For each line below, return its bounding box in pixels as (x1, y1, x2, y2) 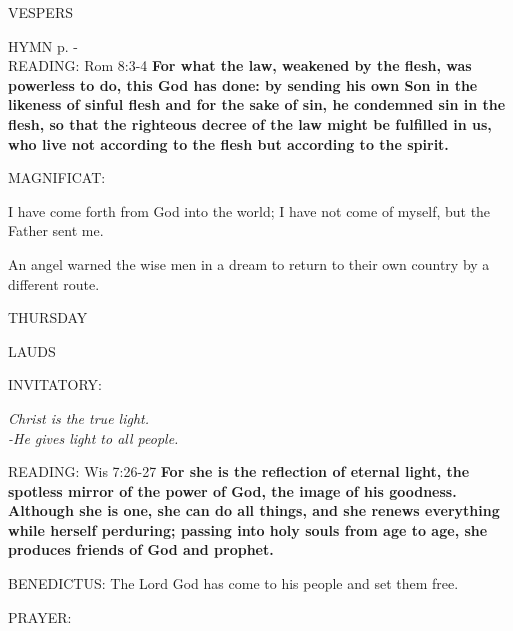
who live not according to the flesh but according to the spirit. (8, 133, 449, 154)
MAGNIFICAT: (8, 167, 106, 188)
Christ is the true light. (8, 407, 150, 428)
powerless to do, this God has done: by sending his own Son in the (8, 74, 478, 95)
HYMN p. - (8, 35, 78, 56)
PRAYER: (8, 606, 72, 627)
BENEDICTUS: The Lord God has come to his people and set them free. (8, 573, 459, 594)
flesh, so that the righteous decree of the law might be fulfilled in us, (8, 113, 492, 134)
